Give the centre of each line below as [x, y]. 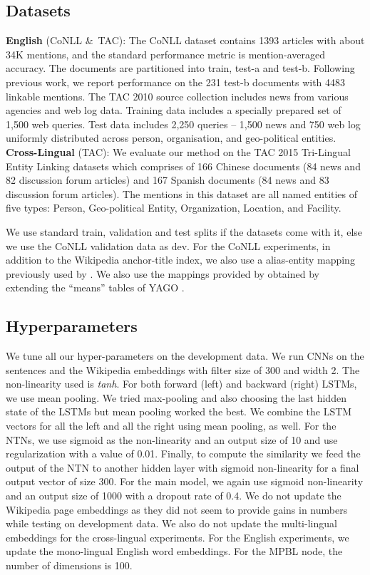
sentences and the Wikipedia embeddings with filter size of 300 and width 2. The [183, 369]
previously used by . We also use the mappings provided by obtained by [163, 273]
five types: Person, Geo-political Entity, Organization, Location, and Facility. [174, 208]
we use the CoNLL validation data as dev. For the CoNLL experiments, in [168, 245]
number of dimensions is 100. [69, 565]
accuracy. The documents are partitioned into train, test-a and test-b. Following [180, 68]
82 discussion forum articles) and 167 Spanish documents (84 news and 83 [168, 180]
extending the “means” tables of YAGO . [95, 287]
